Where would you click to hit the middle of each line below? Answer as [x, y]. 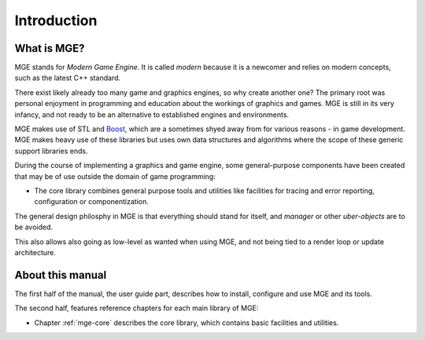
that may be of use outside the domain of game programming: [115, 176]
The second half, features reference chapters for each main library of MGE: [137, 308]
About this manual [61, 275]
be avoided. [34, 227]
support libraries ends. [51, 151]
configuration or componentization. [91, 202]
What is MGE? [50, 48]
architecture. [35, 252]
